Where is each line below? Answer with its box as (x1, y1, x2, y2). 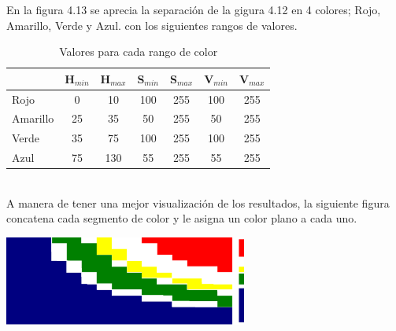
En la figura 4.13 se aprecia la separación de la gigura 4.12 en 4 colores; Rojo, (6, 2, 381, 17)
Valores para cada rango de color (59, 43, 218, 60)
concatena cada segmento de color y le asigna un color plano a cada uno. (6, 210, 357, 226)
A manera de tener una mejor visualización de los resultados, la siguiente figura (6, 194, 390, 211)
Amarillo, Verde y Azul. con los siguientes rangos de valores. (6, 17, 298, 33)
